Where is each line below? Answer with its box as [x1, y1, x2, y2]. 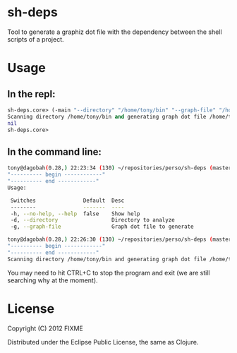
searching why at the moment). [7, 276, 98, 285]
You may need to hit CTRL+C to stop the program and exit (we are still [7, 268, 210, 277]
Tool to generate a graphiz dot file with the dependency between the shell [7, 28, 222, 36]
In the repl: [7, 88, 56, 100]
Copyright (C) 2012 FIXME [7, 324, 83, 333]
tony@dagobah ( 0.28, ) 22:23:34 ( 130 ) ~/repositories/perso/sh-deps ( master [7, 164, 232, 172]
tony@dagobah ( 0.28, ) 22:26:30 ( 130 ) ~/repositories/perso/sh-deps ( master [7, 236, 232, 244]
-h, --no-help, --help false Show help [10, 210, 140, 217]
